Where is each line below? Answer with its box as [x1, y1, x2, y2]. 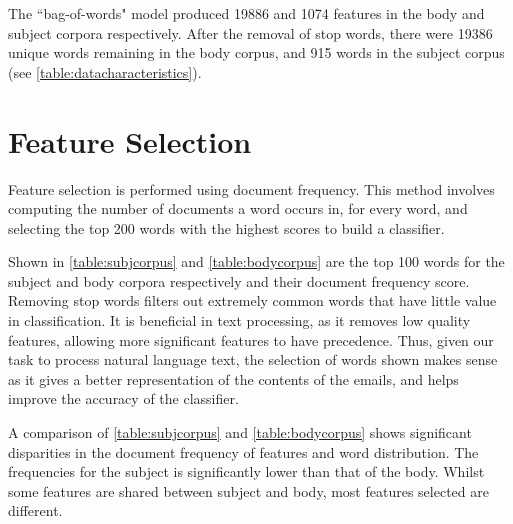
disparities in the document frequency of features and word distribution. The [8, 441, 479, 462]
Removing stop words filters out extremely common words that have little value [8, 290, 497, 311]
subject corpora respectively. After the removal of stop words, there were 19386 [8, 22, 493, 43]
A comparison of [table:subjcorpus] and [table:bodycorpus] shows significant [8, 422, 472, 443]
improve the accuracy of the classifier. [8, 388, 239, 409]
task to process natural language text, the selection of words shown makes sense [8, 349, 498, 370]
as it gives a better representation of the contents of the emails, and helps [8, 368, 459, 389]
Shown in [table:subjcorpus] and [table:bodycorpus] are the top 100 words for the [8, 251, 505, 272]
